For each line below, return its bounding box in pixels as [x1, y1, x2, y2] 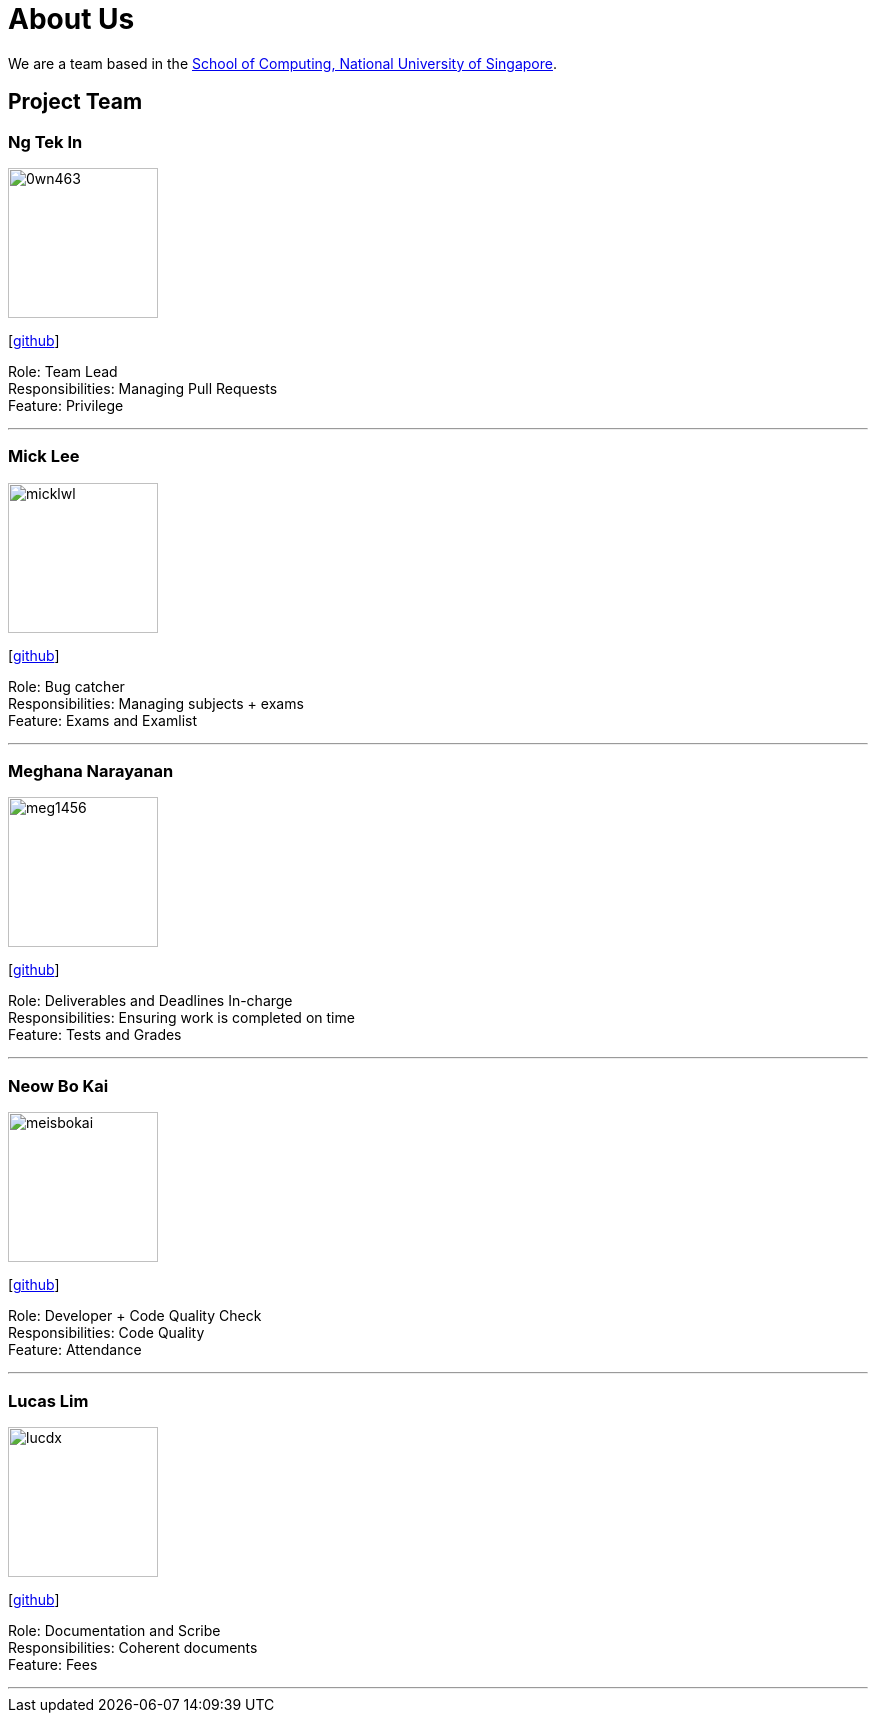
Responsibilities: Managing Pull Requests [8, 379, 278, 397]
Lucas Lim [8, 1390, 89, 1411]
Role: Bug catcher [8, 677, 125, 695]
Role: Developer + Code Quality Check [8, 1307, 262, 1325]
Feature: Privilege [8, 396, 124, 414]
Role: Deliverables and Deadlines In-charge [8, 992, 293, 1010]
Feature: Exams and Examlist [8, 711, 197, 729]
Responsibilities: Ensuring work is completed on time [8, 1009, 355, 1027]
